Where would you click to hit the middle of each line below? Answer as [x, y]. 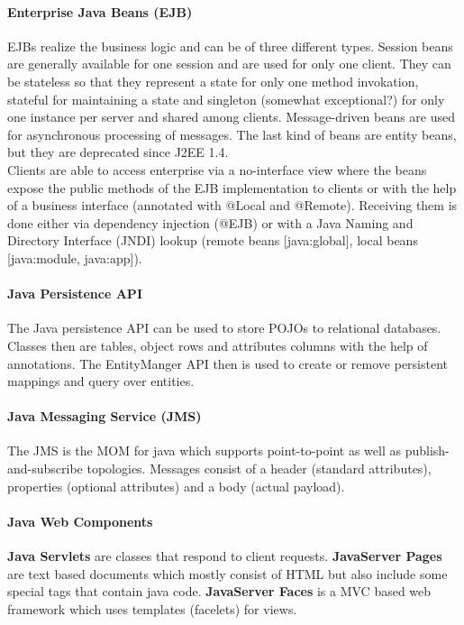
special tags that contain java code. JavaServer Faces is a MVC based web [219, 591]
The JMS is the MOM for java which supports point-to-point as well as [204, 450]
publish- [427, 450]
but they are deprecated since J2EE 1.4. [118, 152]
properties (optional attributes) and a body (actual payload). [176, 486]
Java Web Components [80, 521]
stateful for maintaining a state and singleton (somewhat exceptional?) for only [226, 99]
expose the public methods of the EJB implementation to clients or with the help [232, 187]
